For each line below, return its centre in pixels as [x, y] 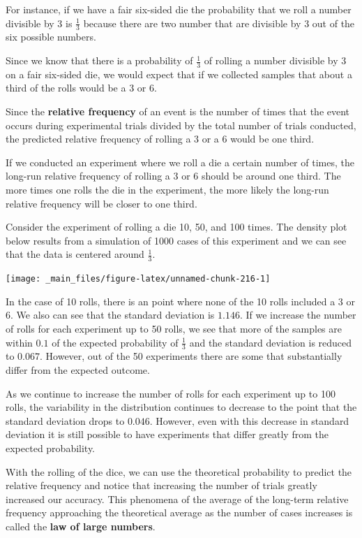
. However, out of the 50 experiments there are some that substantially [191, 356]
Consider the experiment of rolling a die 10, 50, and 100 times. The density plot [176, 227]
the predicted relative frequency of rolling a [98, 139]
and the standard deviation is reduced [271, 342]
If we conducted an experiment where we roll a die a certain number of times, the [180, 162]
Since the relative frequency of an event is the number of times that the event [178, 111]
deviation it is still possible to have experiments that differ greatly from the [167, 434]
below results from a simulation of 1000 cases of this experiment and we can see [176, 240]
